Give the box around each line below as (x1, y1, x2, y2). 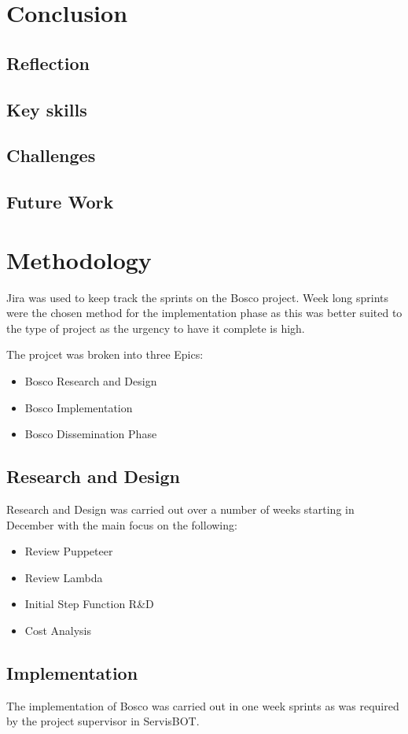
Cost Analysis (24, 622, 92, 638)
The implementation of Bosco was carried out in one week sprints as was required (6, 697, 399, 714)
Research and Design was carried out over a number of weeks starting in (6, 500, 355, 517)
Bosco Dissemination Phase (24, 426, 157, 442)
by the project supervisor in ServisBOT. (6, 713, 200, 729)
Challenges (6, 143, 96, 168)
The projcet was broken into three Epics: (6, 346, 204, 363)
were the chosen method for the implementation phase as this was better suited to (6, 304, 402, 321)
